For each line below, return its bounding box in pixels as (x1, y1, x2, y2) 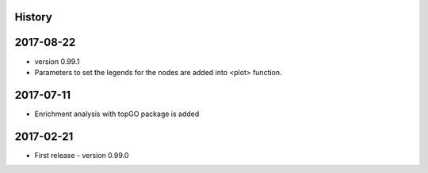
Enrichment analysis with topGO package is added (34, 109, 200, 118)
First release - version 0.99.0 (34, 150, 129, 160)
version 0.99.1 (34, 56, 80, 66)
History (14, 10, 53, 24)
